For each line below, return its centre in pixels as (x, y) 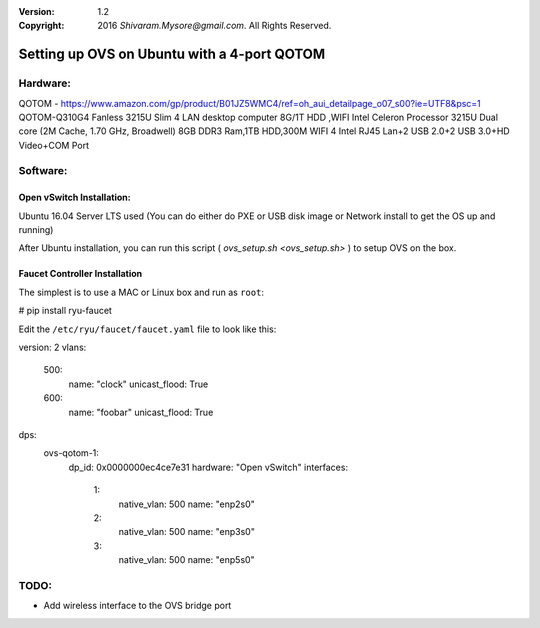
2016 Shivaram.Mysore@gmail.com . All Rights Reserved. (214, 26)
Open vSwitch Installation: (74, 197)
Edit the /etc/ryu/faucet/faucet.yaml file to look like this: (147, 329)
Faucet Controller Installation (80, 274)
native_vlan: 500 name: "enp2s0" (186, 504)
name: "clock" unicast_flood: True (138, 384)
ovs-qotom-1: (71, 453)
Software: (43, 171)
